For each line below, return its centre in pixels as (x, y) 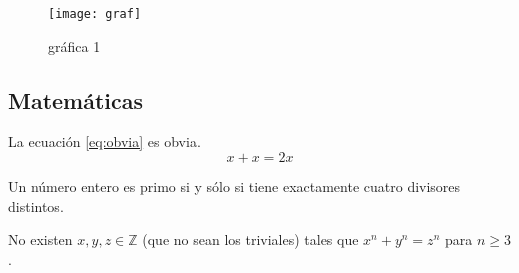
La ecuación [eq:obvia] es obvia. (104, 141)
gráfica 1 (74, 45)
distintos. (36, 205)
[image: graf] (95, 14)
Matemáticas (76, 99)
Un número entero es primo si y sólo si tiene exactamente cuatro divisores (234, 186)
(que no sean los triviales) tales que (250, 239)
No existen (40, 239)
